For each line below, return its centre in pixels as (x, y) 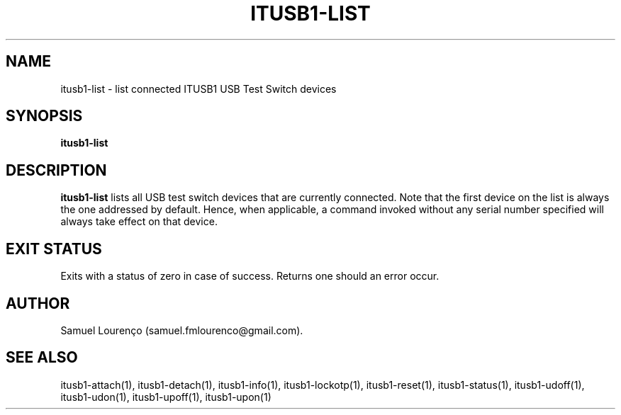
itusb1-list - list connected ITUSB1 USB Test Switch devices (198, 89)
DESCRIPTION (56, 170)
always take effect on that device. (139, 222)
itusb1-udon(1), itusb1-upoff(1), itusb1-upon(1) (166, 397)
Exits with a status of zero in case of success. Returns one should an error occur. (250, 276)
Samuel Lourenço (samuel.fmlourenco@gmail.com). (182, 330)
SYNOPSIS (44, 116)
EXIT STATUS (54, 249)
